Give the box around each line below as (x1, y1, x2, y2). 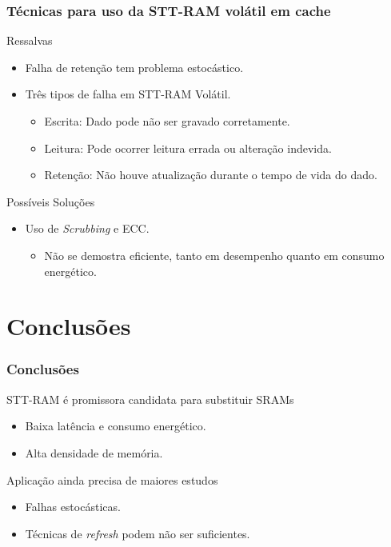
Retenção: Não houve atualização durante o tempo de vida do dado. (44, 166, 377, 183)
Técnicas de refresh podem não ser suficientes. (25, 525, 250, 541)
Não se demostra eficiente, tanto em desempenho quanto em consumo (44, 246, 385, 263)
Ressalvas (6, 32, 53, 49)
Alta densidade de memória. (25, 444, 163, 461)
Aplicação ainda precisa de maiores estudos (6, 471, 218, 488)
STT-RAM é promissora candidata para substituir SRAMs (6, 390, 294, 407)
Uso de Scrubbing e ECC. (25, 220, 150, 237)
